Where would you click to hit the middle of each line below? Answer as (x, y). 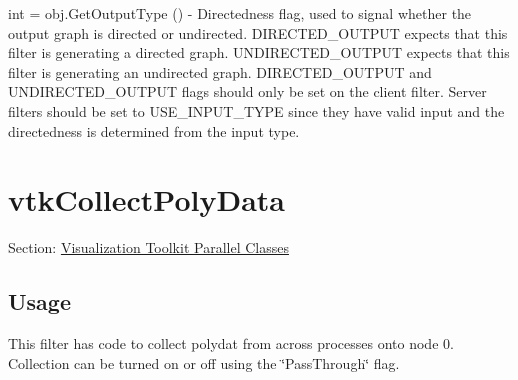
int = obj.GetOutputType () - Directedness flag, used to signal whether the (240, 13)
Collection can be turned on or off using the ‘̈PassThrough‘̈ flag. (204, 362)
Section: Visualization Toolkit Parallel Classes (148, 247)
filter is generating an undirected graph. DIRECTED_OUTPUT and (220, 71)
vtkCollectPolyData (146, 199)
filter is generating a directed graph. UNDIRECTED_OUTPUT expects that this (259, 52)
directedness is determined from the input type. (154, 130)
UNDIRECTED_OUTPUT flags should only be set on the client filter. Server (247, 91)
